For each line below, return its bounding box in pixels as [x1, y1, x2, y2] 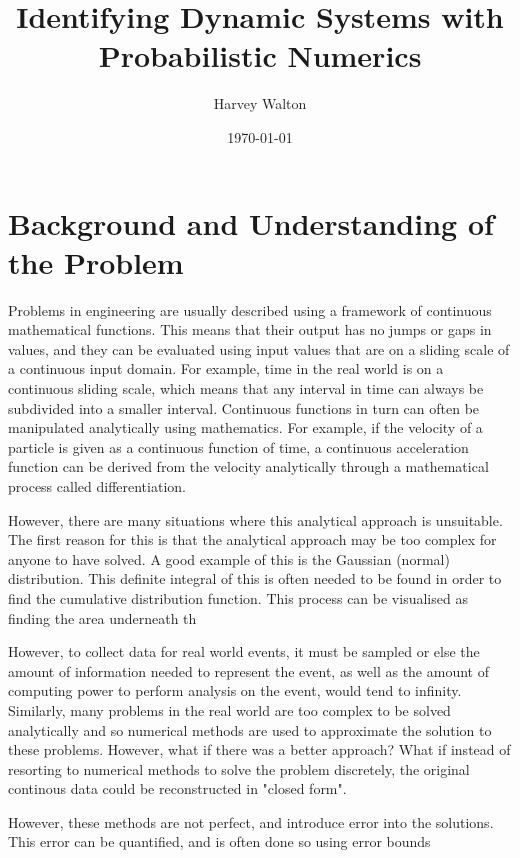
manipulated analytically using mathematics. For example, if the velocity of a [8, 417, 483, 438]
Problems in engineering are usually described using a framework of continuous [8, 299, 492, 320]
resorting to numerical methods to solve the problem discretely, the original [8, 758, 470, 779]
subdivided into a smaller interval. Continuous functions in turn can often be [8, 397, 480, 418]
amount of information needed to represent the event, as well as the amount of [8, 660, 489, 681]
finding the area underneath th [8, 607, 197, 628]
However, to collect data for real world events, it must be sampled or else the [8, 641, 480, 662]
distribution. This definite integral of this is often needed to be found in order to [8, 568, 502, 589]
